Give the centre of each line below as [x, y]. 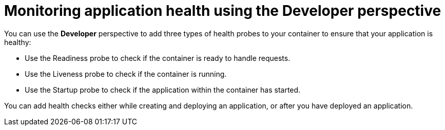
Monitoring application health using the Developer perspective [223, 11]
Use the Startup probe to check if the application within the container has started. [163, 90]
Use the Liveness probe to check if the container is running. [126, 74]
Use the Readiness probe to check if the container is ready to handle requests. [158, 58]
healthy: [18, 42]
